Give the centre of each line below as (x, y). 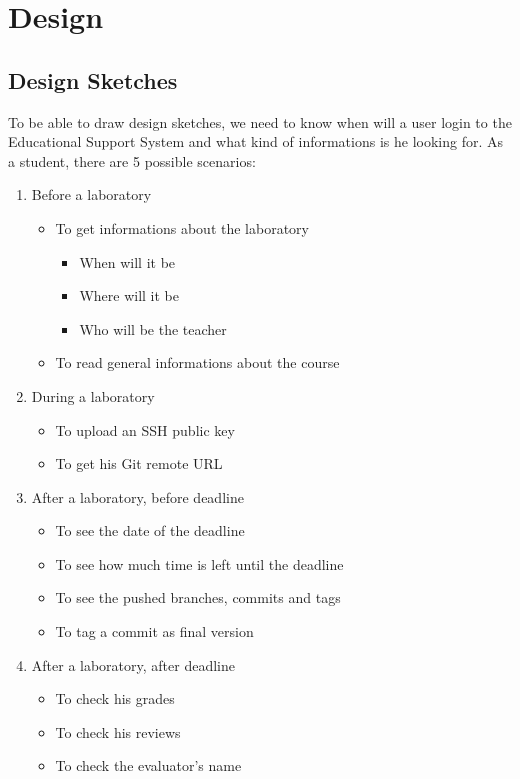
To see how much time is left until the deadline (199, 563)
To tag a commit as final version (154, 631)
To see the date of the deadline (150, 530)
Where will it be (129, 295)
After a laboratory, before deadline (137, 496)
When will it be (127, 261)
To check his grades (115, 698)
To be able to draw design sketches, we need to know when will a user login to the (260, 121)
